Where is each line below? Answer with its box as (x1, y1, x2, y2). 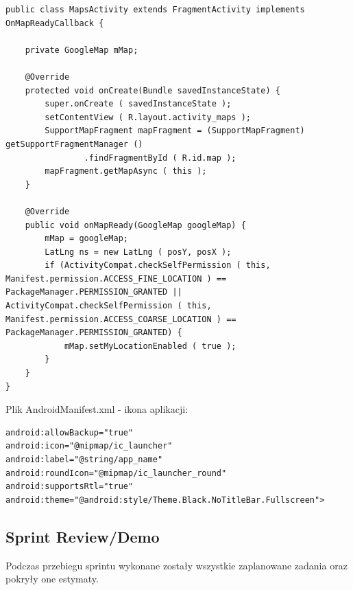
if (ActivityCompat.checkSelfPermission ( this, (45, 260, 271, 271)
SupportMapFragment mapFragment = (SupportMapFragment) (45, 126, 305, 136)
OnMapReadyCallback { (5, 18, 104, 28)
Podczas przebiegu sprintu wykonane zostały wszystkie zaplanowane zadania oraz (5, 558, 348, 572)
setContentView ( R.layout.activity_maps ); (45, 112, 251, 122)
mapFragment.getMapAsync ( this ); (45, 166, 207, 177)
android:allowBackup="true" (5, 427, 134, 438)
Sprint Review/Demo (5, 525, 160, 547)
